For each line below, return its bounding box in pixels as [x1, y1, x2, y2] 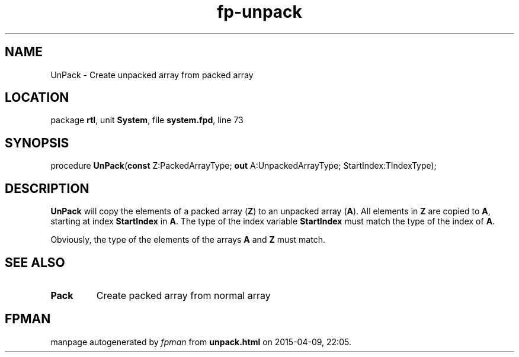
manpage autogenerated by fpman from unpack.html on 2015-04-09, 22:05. [50, 336, 351, 347]
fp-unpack [217, 2, 302, 22]
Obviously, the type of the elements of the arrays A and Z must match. [50, 234, 325, 245]
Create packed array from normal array [96, 289, 271, 301]
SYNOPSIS [5, 135, 69, 150]
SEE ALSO [5, 255, 65, 270]
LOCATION [5, 90, 69, 105]
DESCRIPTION [5, 181, 89, 196]
